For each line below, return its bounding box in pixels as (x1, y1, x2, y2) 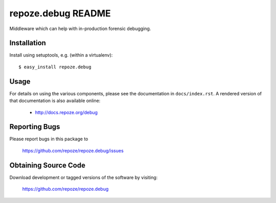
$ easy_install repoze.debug (18, 64, 91, 70)
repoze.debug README (9, 8, 111, 19)
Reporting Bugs (9, 122, 60, 131)
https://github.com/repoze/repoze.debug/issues (22, 147, 124, 154)
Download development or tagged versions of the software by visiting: (9, 174, 158, 181)
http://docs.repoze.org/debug (35, 109, 98, 115)
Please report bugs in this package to (9, 136, 88, 142)
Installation (9, 39, 46, 47)
